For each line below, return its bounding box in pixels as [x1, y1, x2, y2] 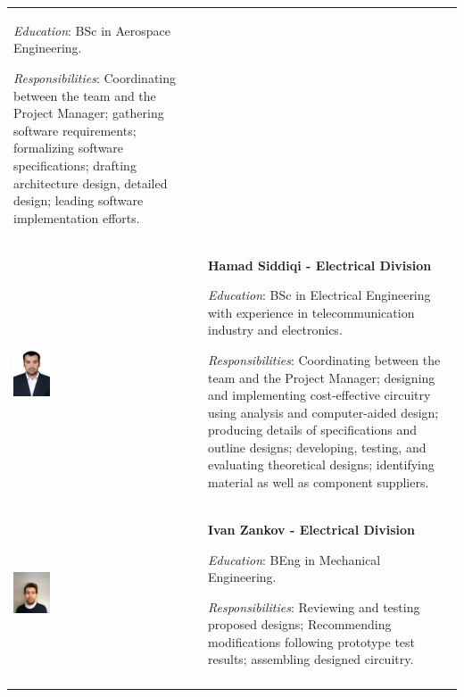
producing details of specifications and [208, 420, 418, 439]
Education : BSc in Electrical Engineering [208, 286, 431, 304]
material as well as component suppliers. [208, 473, 429, 492]
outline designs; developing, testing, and [208, 437, 427, 456]
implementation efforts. [13, 208, 140, 227]
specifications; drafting [13, 155, 137, 174]
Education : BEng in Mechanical [208, 550, 381, 568]
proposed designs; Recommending [208, 615, 392, 634]
